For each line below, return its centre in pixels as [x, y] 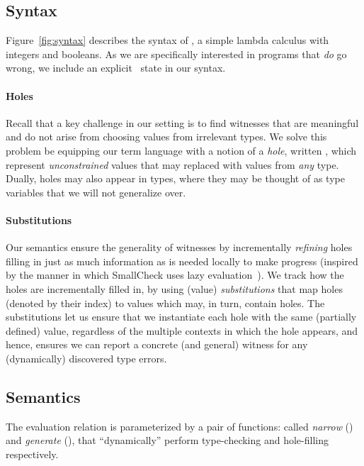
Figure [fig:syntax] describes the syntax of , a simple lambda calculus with [167, 40]
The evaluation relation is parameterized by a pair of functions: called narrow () [180, 426]
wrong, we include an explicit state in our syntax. [116, 68]
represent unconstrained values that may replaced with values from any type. [172, 164]
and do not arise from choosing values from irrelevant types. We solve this [166, 137]
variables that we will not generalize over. [96, 192]
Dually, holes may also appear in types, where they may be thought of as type [175, 178]
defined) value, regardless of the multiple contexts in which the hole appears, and [182, 330]
